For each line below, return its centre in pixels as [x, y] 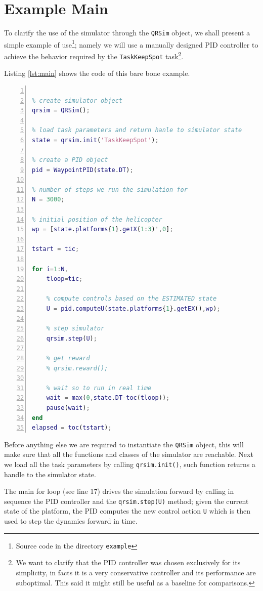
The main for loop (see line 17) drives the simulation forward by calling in [119, 491]
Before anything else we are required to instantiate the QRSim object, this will [124, 444]
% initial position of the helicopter [97, 219]
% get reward [68, 358]
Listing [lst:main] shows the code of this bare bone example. [97, 73]
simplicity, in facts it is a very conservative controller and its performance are [136, 572]
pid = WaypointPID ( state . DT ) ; [83, 170]
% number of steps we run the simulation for [110, 189]
